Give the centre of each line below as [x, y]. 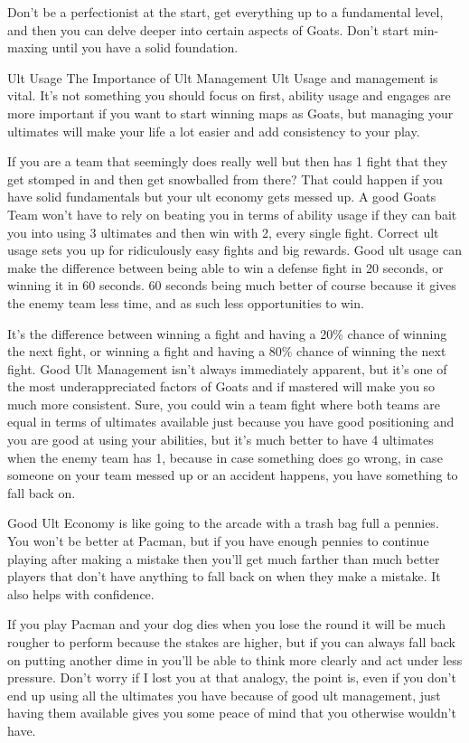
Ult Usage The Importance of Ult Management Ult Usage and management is [223, 77]
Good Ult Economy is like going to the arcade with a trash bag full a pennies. [223, 523]
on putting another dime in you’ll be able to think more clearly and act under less [235, 659]
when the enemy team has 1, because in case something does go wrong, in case [225, 457]
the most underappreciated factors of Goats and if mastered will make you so [221, 386]
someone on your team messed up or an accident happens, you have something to [233, 475]
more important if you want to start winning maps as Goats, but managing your [230, 113]
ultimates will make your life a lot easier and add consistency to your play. [214, 131]
